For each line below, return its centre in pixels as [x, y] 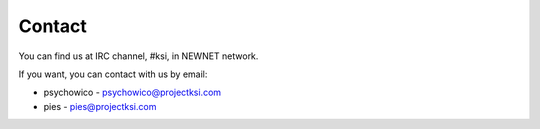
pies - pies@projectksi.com [100, 106]
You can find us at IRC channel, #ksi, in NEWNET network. [138, 56]
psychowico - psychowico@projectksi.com [132, 92]
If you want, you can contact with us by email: [113, 74]
